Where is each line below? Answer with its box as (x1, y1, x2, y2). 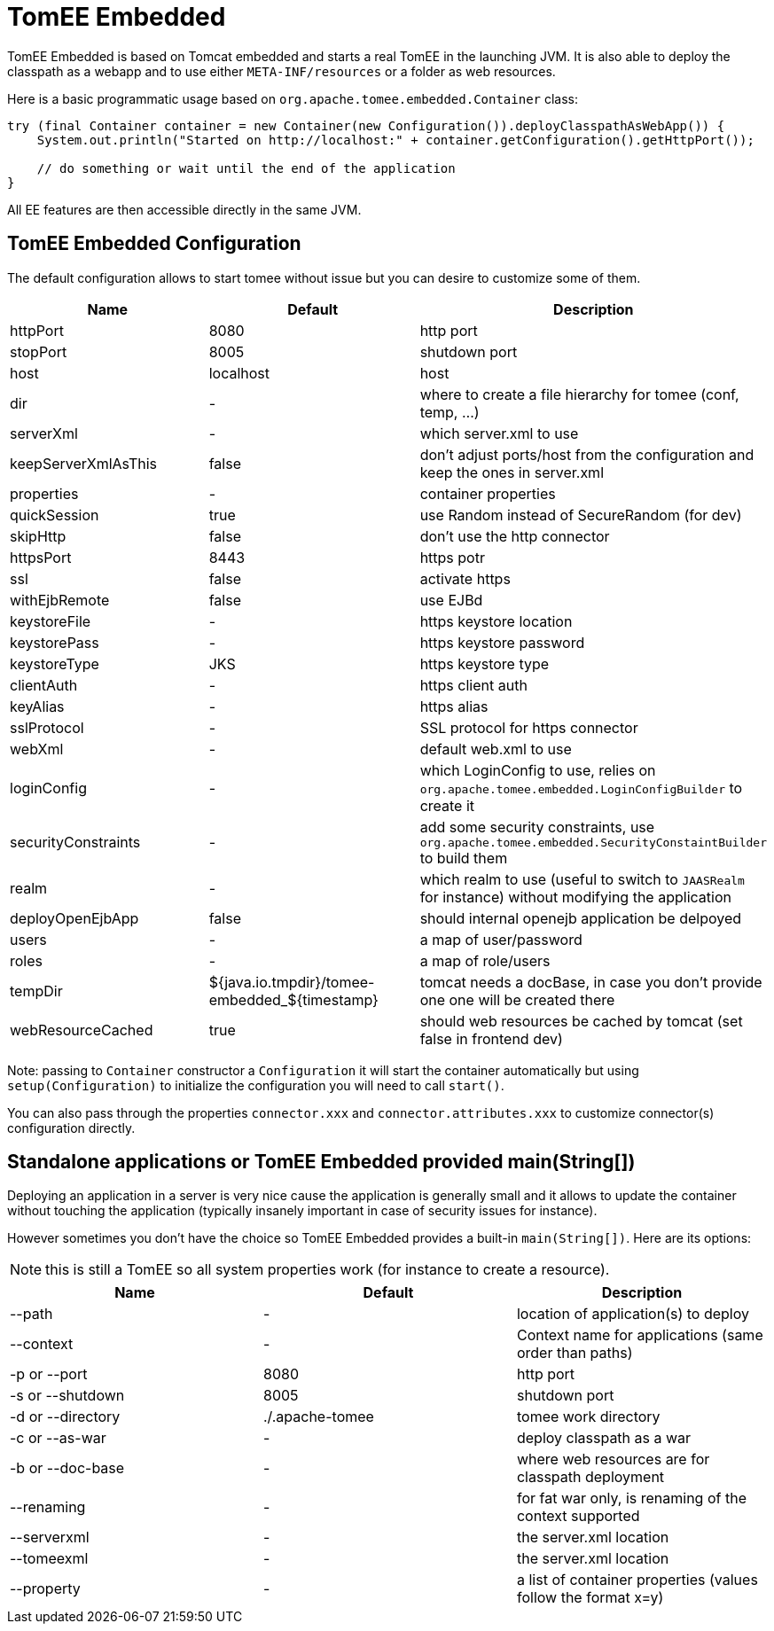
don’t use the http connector (419, 527, 610, 545)
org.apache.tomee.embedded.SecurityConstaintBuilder (419, 835, 767, 849)
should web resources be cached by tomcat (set (419, 1011, 743, 1030)
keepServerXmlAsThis (10, 454, 157, 472)
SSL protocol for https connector (419, 718, 638, 737)
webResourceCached (10, 1020, 153, 1039)
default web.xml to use (419, 739, 572, 758)
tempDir (10, 981, 63, 1000)
